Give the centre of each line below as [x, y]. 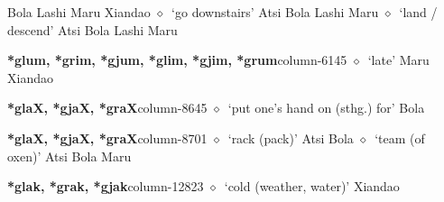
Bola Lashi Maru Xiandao [79, 12]
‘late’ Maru [398, 60]
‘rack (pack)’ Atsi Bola [291, 138]
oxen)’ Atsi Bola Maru [69, 156]
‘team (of [400, 138]
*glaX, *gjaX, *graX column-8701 [107, 138]
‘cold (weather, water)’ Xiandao [312, 186]
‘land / [418, 12]
